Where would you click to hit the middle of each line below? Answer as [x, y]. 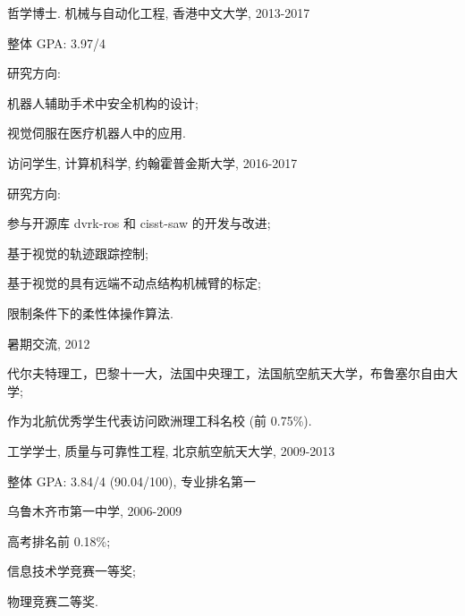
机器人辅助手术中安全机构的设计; [103, 102]
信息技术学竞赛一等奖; [72, 571]
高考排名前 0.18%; [59, 540]
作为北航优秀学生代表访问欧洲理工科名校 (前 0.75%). [160, 421]
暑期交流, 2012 [49, 343]
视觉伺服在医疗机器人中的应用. [97, 133]
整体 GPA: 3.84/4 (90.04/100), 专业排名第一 [131, 481]
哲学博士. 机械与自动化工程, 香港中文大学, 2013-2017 [159, 13]
